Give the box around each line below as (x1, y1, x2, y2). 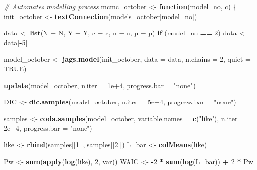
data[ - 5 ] (4, 37, 28, 47)
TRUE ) (4, 63, 27, 73)
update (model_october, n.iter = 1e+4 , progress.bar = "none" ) (4, 80, 196, 90)
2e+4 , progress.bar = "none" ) (4, 123, 92, 133)
